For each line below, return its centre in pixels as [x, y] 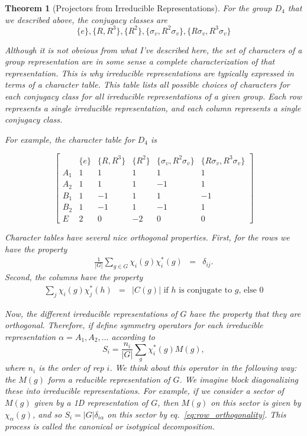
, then [168, 402]
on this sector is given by [256, 402]
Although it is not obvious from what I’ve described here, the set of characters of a [153, 49]
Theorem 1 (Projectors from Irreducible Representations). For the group [138, 8]
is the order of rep [71, 368]
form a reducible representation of [109, 379]
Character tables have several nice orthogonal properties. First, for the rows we [147, 237]
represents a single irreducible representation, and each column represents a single [153, 108]
